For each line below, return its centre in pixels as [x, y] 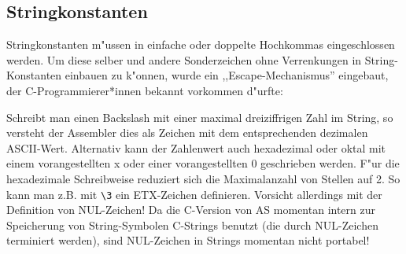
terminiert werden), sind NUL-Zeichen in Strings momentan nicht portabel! [188, 240]
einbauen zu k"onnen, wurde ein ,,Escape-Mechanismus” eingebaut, [227, 75]
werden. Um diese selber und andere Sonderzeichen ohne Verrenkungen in [184, 59]
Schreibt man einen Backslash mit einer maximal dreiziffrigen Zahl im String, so [200, 117]
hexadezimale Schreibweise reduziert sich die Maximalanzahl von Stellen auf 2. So [203, 178]
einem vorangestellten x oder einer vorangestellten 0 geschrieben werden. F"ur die [203, 163]
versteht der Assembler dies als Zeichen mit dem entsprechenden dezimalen [187, 133]
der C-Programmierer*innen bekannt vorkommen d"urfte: [145, 90]
